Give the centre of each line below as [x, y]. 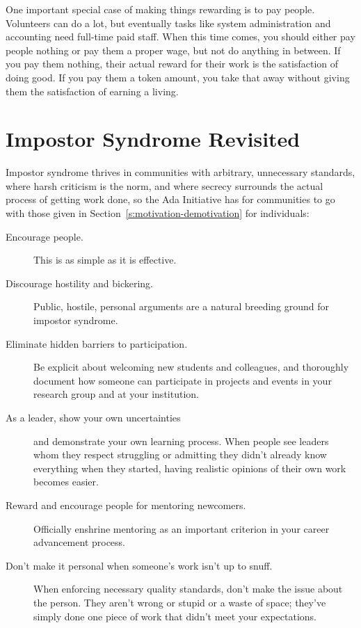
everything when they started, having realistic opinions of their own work [190, 468]
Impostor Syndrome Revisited [153, 139]
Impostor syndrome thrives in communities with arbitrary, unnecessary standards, [180, 172]
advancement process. [80, 542]
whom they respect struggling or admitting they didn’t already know [180, 454]
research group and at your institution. [116, 394]
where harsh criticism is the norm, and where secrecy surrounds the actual [165, 185]
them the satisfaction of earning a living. [92, 91]
